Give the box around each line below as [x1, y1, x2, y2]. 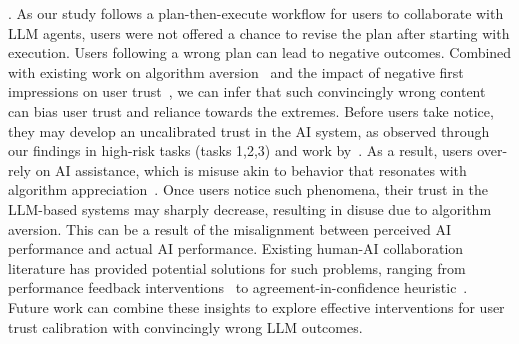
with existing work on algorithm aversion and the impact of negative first [8, 61, 464, 82]
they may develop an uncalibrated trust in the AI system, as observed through [8, 120, 490, 141]
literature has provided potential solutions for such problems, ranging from [8, 257, 466, 278]
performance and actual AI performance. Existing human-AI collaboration [8, 238, 464, 259]
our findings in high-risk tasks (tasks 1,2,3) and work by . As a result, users [8, 140, 473, 161]
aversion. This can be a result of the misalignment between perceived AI [8, 218, 451, 239]
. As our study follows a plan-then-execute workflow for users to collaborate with [8, 3, 504, 23]
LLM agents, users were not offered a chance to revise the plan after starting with [8, 22, 510, 43]
